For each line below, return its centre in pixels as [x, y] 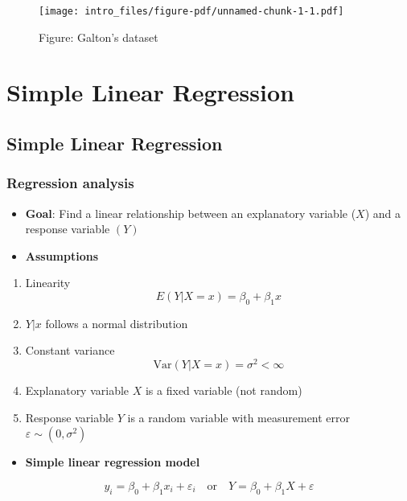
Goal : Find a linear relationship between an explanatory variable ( [191, 213]
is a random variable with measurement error [239, 417]
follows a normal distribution [117, 323]
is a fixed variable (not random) [224, 390]
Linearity [48, 283]
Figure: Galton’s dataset [99, 37]
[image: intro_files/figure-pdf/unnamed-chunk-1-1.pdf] [191, 11]
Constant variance [70, 350]
